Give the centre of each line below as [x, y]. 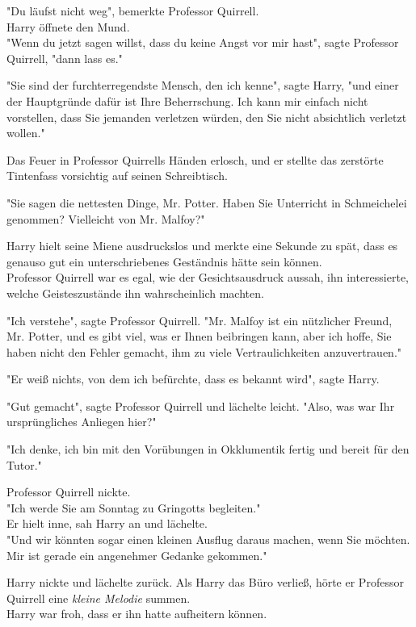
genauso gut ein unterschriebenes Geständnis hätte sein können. [164, 261]
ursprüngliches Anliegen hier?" [82, 422]
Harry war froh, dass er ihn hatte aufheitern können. [137, 614]
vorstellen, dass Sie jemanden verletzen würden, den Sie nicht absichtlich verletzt [207, 117]
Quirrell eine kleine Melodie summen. [99, 598]
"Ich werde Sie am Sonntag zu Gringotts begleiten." [134, 507]
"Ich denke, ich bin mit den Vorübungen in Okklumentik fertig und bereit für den [208, 449]
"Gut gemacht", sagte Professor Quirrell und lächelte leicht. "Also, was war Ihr [201, 405]
